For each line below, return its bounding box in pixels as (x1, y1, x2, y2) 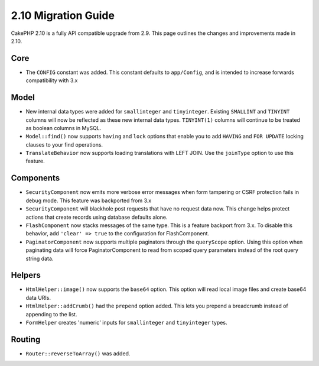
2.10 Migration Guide (11, 9, 115, 22)
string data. (25, 255, 54, 262)
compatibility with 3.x (25, 77, 78, 84)
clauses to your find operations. (25, 141, 103, 148)
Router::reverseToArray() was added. (25, 349, 131, 357)
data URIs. (25, 294, 51, 301)
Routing (11, 334, 41, 344)
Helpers (11, 270, 41, 280)
